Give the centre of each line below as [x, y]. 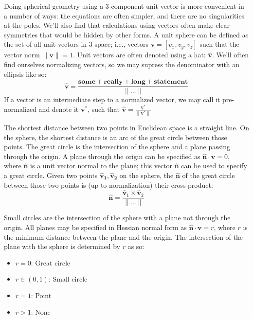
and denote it [59, 109]
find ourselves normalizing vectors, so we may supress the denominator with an [122, 64]
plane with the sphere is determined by [62, 246]
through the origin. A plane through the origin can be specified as [102, 156]
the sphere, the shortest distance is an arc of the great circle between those [116, 137]
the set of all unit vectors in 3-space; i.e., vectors [76, 44]
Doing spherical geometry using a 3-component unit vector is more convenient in [124, 6]
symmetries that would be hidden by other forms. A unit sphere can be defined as [126, 34]
